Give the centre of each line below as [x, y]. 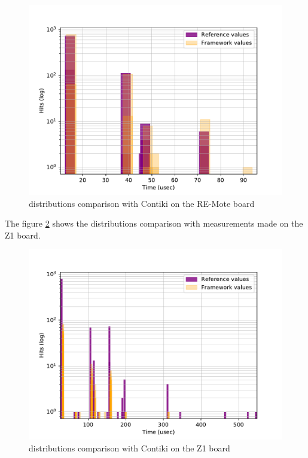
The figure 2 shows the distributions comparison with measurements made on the [154, 223]
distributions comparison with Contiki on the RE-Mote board [142, 203]
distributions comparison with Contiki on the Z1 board [129, 448]
